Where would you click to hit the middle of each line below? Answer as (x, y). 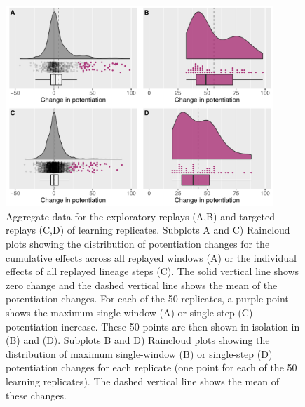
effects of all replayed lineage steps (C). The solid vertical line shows (152, 271)
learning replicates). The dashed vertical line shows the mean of (143, 381)
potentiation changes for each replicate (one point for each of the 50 (151, 367)
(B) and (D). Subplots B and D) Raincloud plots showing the (138, 340)
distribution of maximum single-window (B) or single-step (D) (139, 353)
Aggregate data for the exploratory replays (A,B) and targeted (140, 216)
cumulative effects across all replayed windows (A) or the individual (151, 257)
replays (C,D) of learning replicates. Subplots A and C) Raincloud (148, 230)
